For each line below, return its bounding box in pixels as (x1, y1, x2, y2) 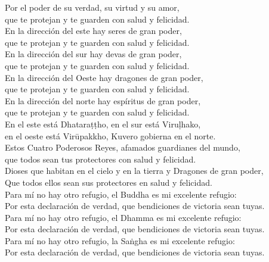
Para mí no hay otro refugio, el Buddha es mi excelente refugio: (5, 188, 237, 200)
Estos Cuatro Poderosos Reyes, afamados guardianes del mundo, (5, 141, 240, 154)
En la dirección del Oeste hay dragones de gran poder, (5, 71, 203, 83)
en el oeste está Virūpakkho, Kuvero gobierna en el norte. (5, 129, 216, 142)
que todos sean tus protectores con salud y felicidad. (5, 152, 196, 165)
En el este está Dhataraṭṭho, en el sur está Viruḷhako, (5, 117, 201, 130)
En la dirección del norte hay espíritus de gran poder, (5, 94, 201, 107)
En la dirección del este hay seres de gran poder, (5, 24, 182, 37)
